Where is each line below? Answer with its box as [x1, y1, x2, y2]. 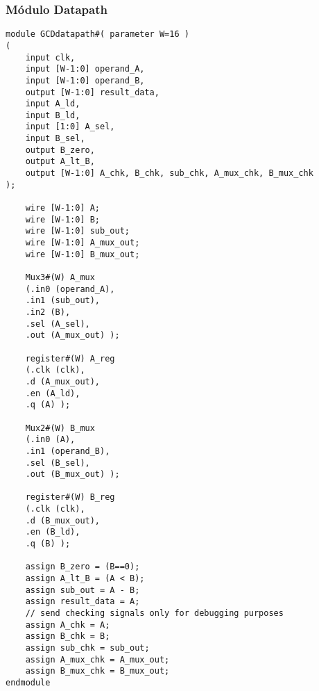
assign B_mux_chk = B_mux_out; [25, 666, 170, 676]
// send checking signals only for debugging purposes [25, 608, 284, 619]
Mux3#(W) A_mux [25, 273, 95, 282]
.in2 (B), [25, 307, 71, 317]
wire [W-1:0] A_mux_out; [25, 238, 140, 248]
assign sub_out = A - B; [25, 585, 140, 595]
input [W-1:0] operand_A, [25, 64, 145, 74]
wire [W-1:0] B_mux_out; [25, 249, 140, 259]
